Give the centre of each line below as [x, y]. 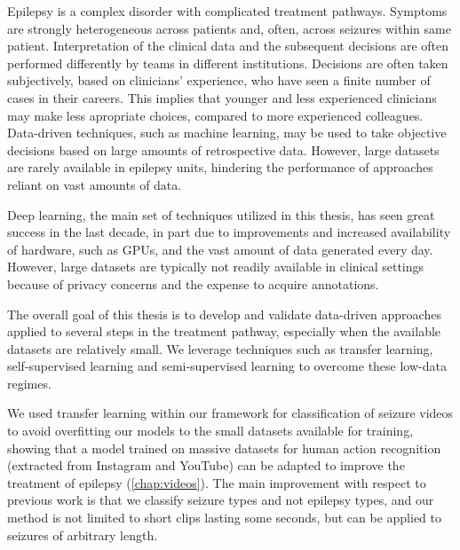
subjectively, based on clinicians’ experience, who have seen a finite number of [219, 80]
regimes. [29, 383]
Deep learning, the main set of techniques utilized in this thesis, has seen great [221, 214]
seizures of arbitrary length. [83, 534]
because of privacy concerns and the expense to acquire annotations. [193, 283]
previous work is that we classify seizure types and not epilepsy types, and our [221, 500]
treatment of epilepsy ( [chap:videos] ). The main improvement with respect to [217, 482]
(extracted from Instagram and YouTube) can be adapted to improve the [206, 465]
